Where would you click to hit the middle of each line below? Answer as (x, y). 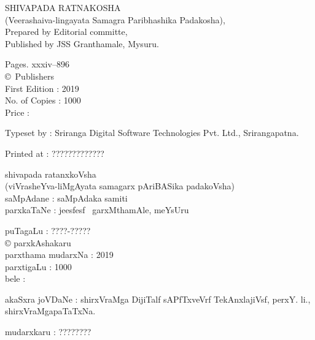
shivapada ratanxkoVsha (51, 174)
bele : (15, 278)
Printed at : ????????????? (55, 153)
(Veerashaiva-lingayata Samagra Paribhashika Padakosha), (115, 19)
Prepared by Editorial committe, (66, 32)
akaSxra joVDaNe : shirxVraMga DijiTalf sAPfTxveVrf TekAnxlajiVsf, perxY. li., (158, 299)
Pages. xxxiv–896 (37, 64)
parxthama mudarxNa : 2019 (59, 255)
